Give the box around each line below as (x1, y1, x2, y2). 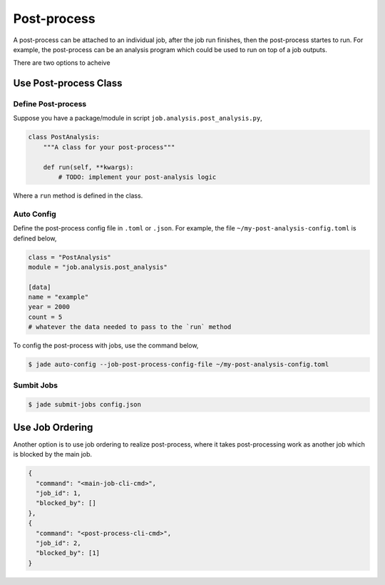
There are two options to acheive (13, 58, 111, 67)
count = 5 (28, 312, 63, 321)
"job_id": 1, (36, 489, 81, 497)
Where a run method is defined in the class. (13, 191, 143, 200)
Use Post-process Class (13, 77, 123, 89)
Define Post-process (13, 99, 87, 109)
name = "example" (28, 293, 89, 301)
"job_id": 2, (36, 539, 81, 547)
